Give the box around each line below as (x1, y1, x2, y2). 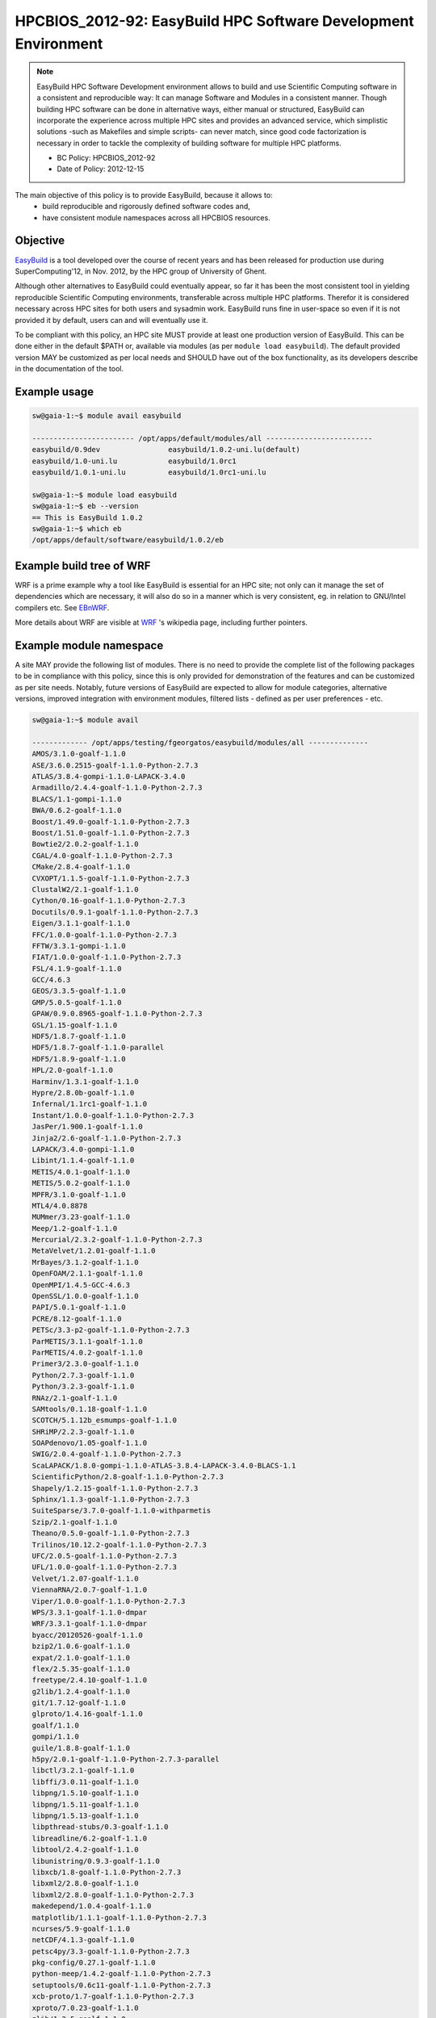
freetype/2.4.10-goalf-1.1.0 (31, 1676, 148, 1685)
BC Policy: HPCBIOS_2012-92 (57, 153, 156, 163)
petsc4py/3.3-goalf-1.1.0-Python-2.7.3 (31, 1946, 190, 1956)
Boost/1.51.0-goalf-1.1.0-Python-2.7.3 (31, 828, 190, 837)
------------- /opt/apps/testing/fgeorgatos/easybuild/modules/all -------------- (31, 738, 369, 747)
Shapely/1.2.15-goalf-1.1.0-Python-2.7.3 (31, 1484, 199, 1493)
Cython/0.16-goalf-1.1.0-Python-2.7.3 (31, 896, 186, 906)
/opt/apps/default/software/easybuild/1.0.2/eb (31, 535, 224, 545)
